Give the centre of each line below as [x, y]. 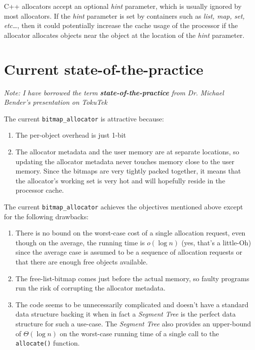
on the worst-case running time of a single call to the [139, 333]
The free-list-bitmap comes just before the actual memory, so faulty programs [132, 278]
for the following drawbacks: [46, 216]
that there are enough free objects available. [82, 261]
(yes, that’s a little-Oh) [216, 242]
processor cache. [40, 190]
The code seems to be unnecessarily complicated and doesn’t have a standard [132, 304]
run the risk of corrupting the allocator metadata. [90, 288]
